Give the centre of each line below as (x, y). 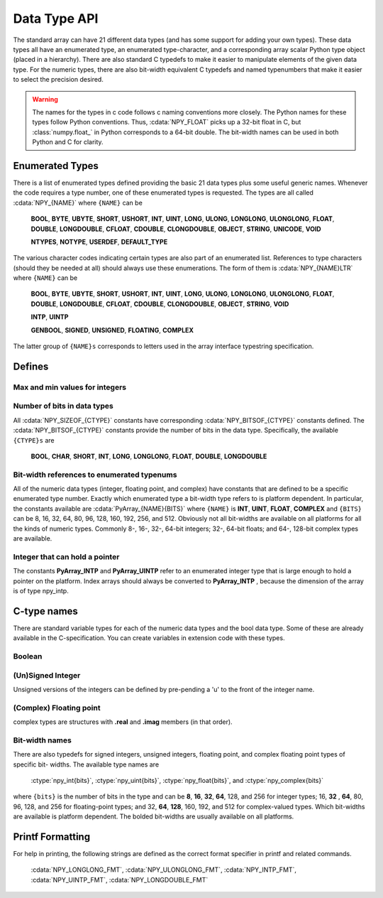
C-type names (45, 611)
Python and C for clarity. (68, 142)
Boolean (28, 656)
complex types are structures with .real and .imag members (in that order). (123, 722)
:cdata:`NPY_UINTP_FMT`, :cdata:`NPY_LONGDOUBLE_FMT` (120, 880)
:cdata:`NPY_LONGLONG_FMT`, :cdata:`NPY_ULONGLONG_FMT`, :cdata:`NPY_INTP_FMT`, (164, 870)
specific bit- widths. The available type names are (86, 764)
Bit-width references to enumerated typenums (95, 475)
